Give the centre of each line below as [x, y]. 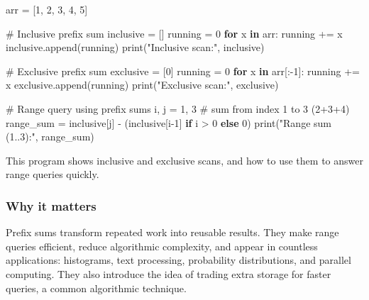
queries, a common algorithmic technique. [96, 288]
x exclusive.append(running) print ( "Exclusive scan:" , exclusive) [142, 85]
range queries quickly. [53, 174]
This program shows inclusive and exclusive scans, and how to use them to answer [184, 160]
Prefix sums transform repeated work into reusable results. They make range [172, 232]
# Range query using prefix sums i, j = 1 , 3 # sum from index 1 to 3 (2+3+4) [178, 108]
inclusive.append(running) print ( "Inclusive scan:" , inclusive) [135, 47]
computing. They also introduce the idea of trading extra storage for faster [169, 273]
